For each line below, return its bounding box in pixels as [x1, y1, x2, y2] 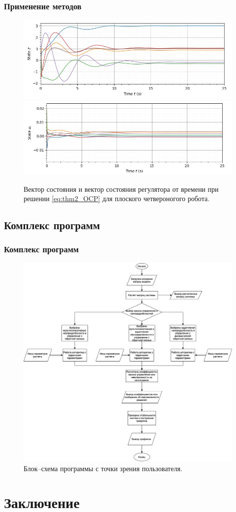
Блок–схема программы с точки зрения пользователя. [24, 463, 182, 474]
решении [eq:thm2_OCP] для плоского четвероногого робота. [24, 193, 210, 204]
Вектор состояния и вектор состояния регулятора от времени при [24, 183, 219, 194]
